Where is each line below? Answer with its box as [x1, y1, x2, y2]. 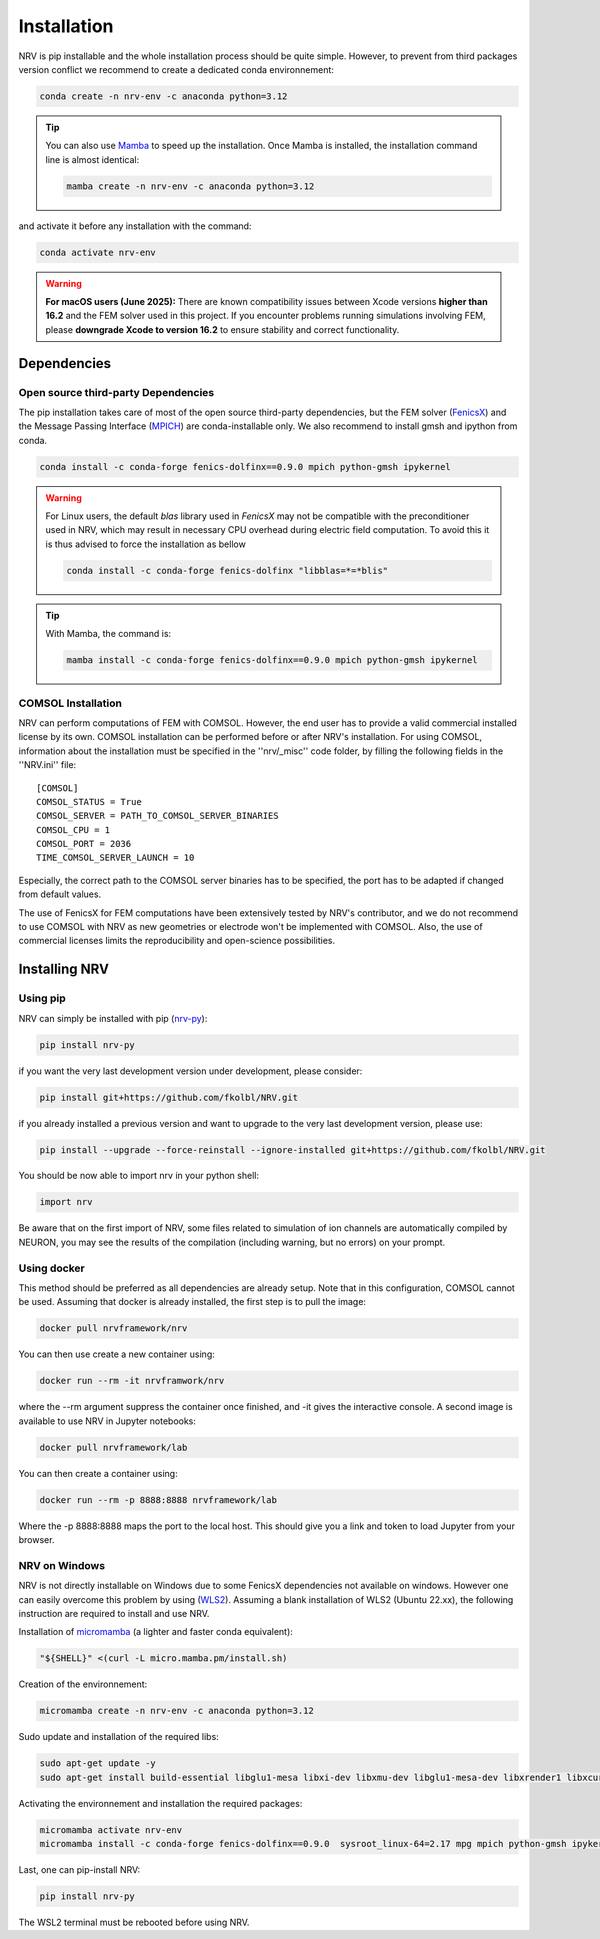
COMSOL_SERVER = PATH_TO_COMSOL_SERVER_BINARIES [36, 810, 279, 822]
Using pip [18, 991, 67, 1005]
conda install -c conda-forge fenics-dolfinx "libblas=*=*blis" [66, 565, 389, 576]
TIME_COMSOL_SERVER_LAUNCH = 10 [36, 852, 195, 864]
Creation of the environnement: [18, 1678, 148, 1690]
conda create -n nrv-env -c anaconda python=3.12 [39, 90, 288, 102]
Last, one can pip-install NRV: [18, 1864, 141, 1875]
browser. [18, 1534, 55, 1546]
